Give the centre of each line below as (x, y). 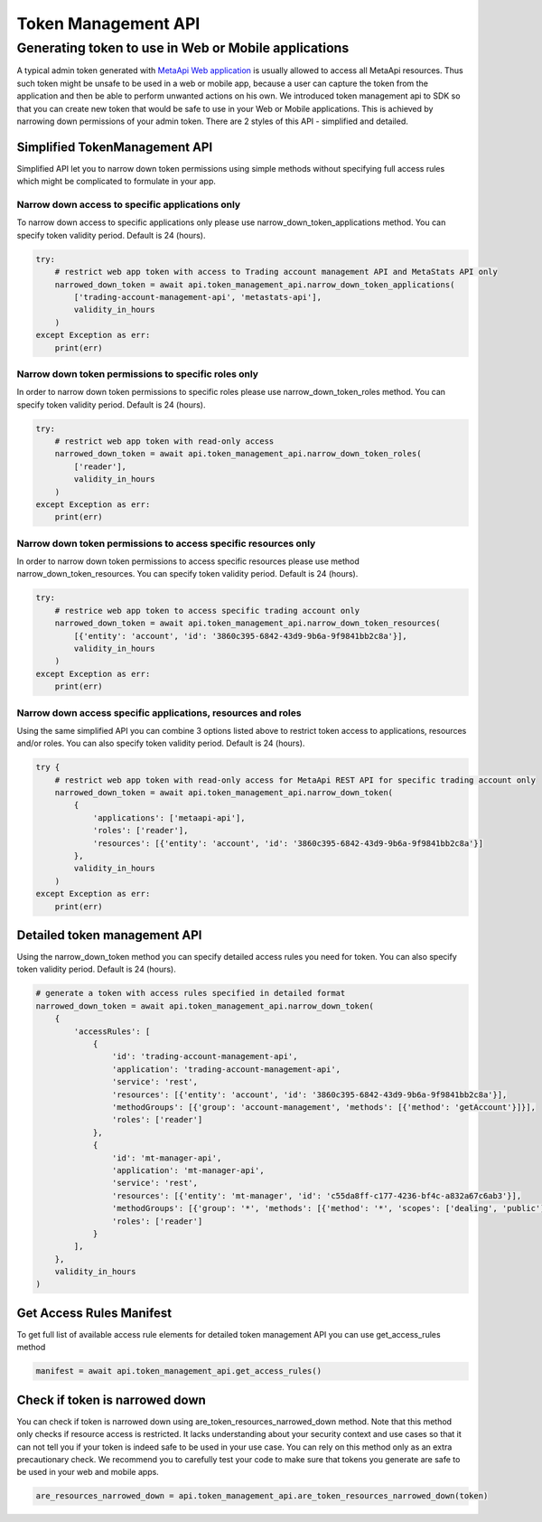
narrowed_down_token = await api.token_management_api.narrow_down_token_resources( (248, 623)
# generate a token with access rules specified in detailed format (191, 993)
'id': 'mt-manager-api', (167, 1158)
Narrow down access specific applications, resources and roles (159, 712)
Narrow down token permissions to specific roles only (138, 373)
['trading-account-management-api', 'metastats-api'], (198, 297)
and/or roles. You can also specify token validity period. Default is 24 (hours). (161, 743)
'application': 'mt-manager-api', (188, 1170)
